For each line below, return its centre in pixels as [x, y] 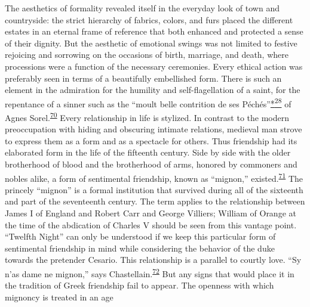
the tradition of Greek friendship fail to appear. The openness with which [139, 285]
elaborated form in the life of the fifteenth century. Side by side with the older [148, 152]
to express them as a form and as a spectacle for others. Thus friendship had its [151, 140]
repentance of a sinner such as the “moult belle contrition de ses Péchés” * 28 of [148, 103]
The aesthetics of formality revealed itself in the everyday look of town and [142, 8]
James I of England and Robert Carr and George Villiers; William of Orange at [151, 213]
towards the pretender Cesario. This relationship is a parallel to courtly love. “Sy [153, 260]
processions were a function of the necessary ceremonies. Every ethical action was [154, 66]
